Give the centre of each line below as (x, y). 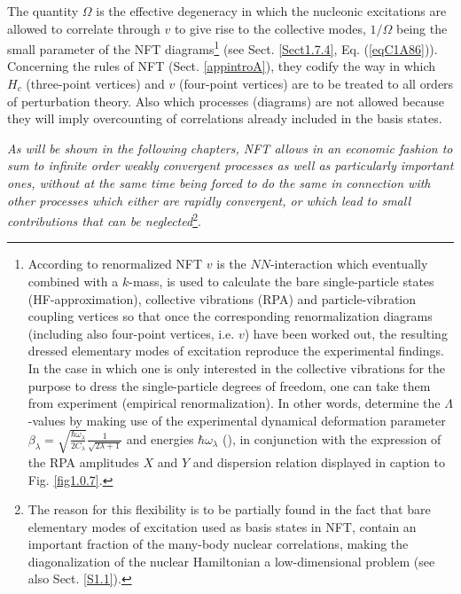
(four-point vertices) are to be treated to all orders (316, 84)
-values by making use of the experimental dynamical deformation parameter (237, 420)
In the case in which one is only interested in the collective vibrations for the (236, 368)
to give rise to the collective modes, (270, 28)
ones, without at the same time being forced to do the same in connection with (219, 183)
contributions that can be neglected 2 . (104, 219)
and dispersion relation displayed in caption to (319, 461)
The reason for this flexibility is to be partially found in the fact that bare (229, 509)
